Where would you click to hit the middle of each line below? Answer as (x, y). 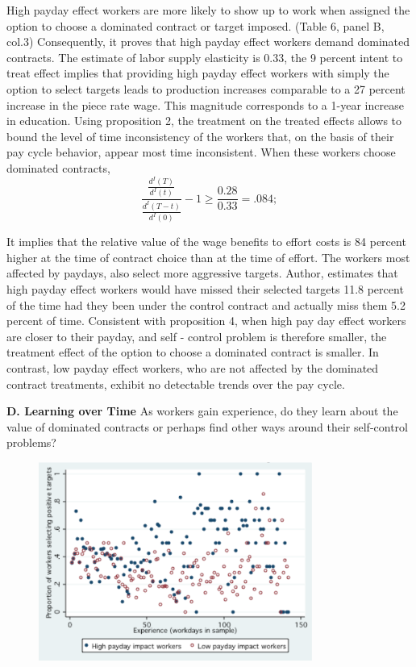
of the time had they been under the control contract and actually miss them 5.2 (206, 304)
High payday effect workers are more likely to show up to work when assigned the (208, 10)
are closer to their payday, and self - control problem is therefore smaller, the (197, 336)
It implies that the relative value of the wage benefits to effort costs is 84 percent (206, 242)
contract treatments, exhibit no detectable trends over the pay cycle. (176, 384)
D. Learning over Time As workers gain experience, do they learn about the (202, 411)
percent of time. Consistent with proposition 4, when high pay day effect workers (206, 321)
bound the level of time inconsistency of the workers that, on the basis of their (200, 136)
